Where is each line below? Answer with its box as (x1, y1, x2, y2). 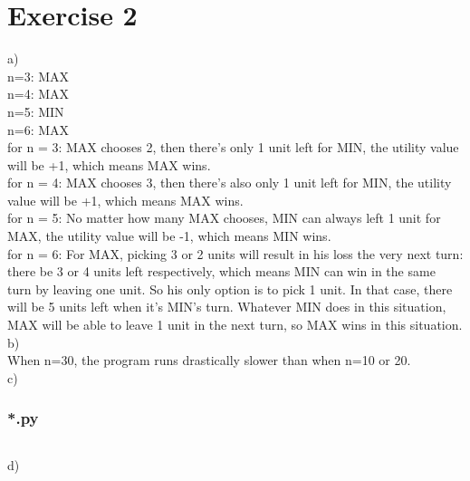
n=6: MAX (7, 120, 70, 139)
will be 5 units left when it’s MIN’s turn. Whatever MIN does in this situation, (7, 297, 446, 316)
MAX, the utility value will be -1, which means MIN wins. (7, 226, 331, 245)
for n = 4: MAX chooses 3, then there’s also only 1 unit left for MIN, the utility (7, 173, 452, 192)
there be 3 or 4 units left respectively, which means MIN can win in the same (7, 262, 436, 281)
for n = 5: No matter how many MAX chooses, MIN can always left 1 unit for (7, 208, 441, 227)
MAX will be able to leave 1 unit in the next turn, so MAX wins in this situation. (7, 315, 463, 334)
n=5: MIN (7, 101, 64, 120)
